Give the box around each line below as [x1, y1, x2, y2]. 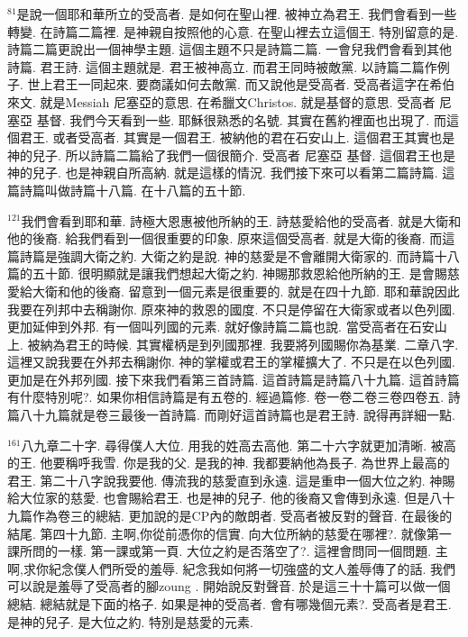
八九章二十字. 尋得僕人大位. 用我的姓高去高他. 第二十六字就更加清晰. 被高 [21, 435, 456, 454]
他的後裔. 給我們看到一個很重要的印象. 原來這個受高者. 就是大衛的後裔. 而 [7, 229, 443, 248]
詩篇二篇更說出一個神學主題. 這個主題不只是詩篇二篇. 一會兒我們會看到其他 [7, 40, 453, 59]
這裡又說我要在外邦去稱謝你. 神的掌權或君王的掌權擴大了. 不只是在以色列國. [7, 352, 455, 371]
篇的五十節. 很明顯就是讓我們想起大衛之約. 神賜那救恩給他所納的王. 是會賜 [7, 264, 447, 283]
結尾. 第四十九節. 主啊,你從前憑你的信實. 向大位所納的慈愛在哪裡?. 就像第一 [7, 523, 452, 542]
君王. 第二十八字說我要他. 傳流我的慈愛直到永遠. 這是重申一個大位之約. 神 [7, 470, 443, 489]
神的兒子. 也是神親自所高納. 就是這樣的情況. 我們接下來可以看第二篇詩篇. [7, 163, 438, 182]
